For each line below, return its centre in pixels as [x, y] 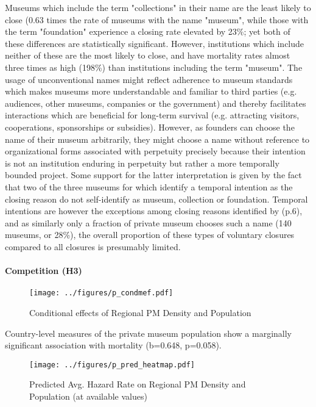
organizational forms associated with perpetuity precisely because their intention [155, 151]
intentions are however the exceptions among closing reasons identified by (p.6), [154, 211]
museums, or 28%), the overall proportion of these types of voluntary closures [150, 235]
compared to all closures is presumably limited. [93, 246]
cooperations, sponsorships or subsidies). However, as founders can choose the [150, 127]
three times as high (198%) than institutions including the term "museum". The [154, 67]
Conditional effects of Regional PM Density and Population [140, 312]
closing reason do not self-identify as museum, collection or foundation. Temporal [156, 199]
